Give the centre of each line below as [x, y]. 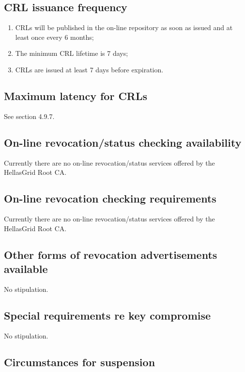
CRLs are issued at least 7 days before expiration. [89, 69]
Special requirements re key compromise [107, 315]
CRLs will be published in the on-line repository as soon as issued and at [124, 27]
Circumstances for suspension [80, 362]
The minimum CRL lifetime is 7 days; [72, 53]
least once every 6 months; [54, 37]
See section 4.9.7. [29, 116]
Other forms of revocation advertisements [111, 254]
